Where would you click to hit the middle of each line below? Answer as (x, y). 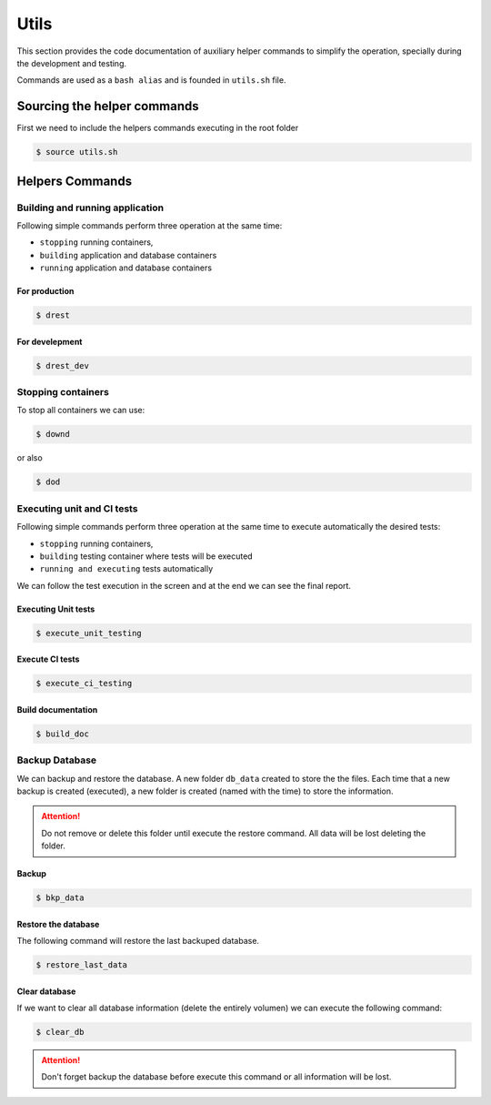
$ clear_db (60, 1032)
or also (30, 458)
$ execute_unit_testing (89, 633)
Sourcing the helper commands (108, 106)
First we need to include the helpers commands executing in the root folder (158, 128)
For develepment (50, 341)
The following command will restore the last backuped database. (138, 941)
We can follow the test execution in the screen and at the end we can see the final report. (184, 585)
